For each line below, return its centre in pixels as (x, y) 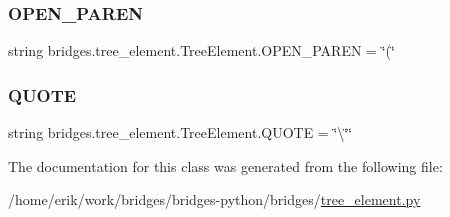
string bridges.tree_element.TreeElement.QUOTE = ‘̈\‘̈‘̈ (180, 132)
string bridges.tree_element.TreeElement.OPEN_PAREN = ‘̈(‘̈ (201, 50)
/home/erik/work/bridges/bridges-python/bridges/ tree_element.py (214, 199)
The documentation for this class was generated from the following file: (225, 165)
